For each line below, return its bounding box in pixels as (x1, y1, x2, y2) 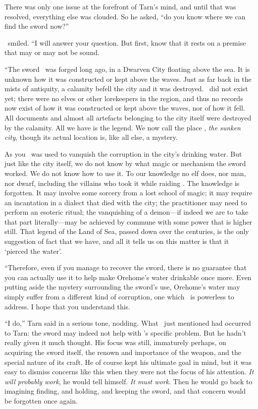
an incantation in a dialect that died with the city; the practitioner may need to (4, 197, 247, 207)
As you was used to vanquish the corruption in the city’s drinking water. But (4, 148, 242, 159)
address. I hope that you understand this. (4, 301, 130, 311)
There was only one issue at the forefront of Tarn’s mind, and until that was (4, 1, 236, 11)
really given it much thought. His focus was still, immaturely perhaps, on (4, 337, 226, 348)
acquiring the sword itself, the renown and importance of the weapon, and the (4, 347, 241, 357)
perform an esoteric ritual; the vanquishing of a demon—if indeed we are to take (4, 207, 249, 217)
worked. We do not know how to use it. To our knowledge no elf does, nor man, (4, 168, 246, 178)
